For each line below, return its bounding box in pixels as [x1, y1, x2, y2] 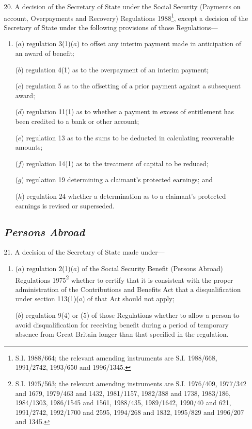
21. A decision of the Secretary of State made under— [4, 247, 165, 257]
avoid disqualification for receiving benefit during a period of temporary [15, 319, 229, 329]
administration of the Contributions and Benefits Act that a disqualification [15, 284, 241, 294]
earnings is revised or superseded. [15, 200, 115, 210]
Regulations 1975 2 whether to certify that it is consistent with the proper [15, 273, 233, 285]
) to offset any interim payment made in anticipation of [77, 38, 241, 49]
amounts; [15, 142, 43, 152]
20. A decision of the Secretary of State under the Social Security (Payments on [4, 1, 241, 11]
